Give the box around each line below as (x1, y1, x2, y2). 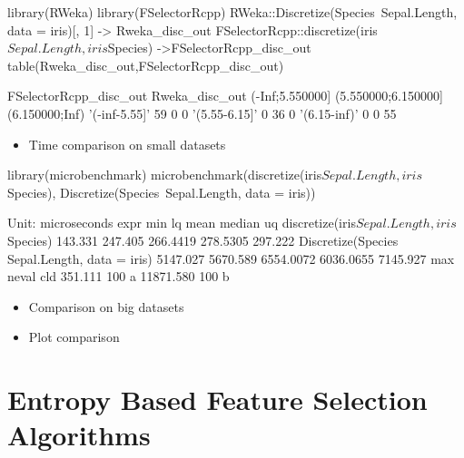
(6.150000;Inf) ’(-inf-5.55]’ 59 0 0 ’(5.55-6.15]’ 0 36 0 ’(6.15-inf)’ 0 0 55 (7, 103, 397, 122)
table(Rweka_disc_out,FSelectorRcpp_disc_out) (7, 55, 284, 74)
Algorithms (7, 416, 151, 453)
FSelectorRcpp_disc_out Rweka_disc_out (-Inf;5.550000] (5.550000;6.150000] (7, 86, 443, 105)
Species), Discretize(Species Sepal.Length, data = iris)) (7, 182, 316, 201)
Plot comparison (28, 327, 120, 346)
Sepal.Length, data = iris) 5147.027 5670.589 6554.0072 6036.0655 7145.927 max (7, 248, 455, 268)
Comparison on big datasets (28, 297, 184, 316)
